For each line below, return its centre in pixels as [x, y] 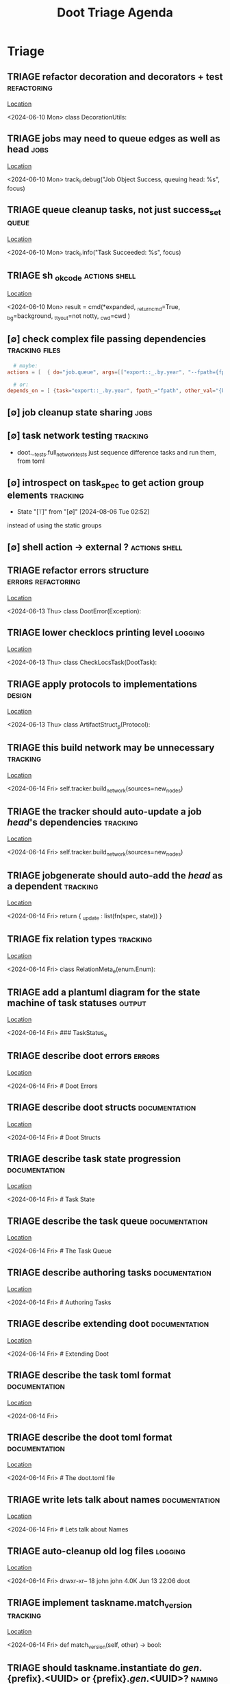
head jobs [28, 149]
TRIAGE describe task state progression [94, 1159]
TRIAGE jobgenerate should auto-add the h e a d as [115, 875]
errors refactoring [44, 581]
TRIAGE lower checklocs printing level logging [106, 632]
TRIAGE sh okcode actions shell [72, 276]
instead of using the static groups [54, 525]
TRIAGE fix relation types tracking [80, 939]
